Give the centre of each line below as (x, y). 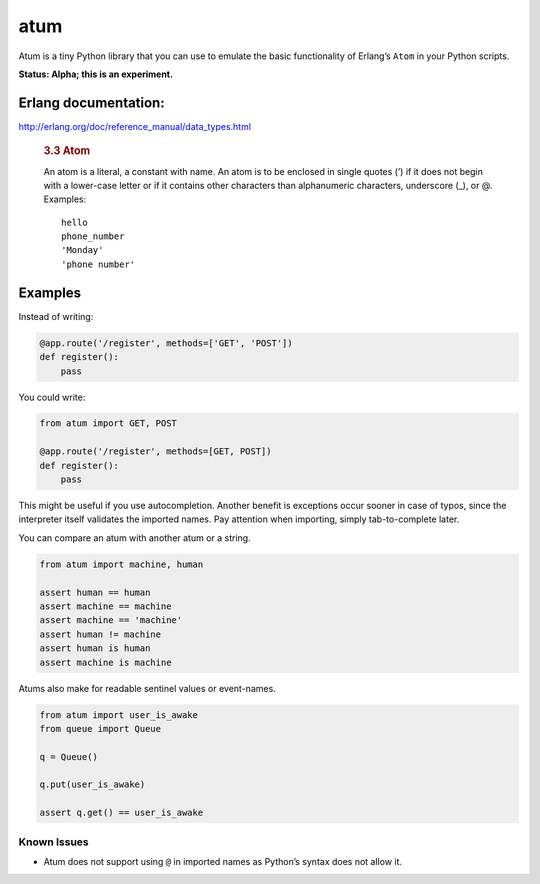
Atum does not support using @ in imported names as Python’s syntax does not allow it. (223, 861)
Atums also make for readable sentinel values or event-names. (147, 688)
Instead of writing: (56, 316)
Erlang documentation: (91, 102)
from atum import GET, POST (108, 423)
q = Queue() (69, 756)
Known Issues (53, 842)
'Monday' (82, 250)
